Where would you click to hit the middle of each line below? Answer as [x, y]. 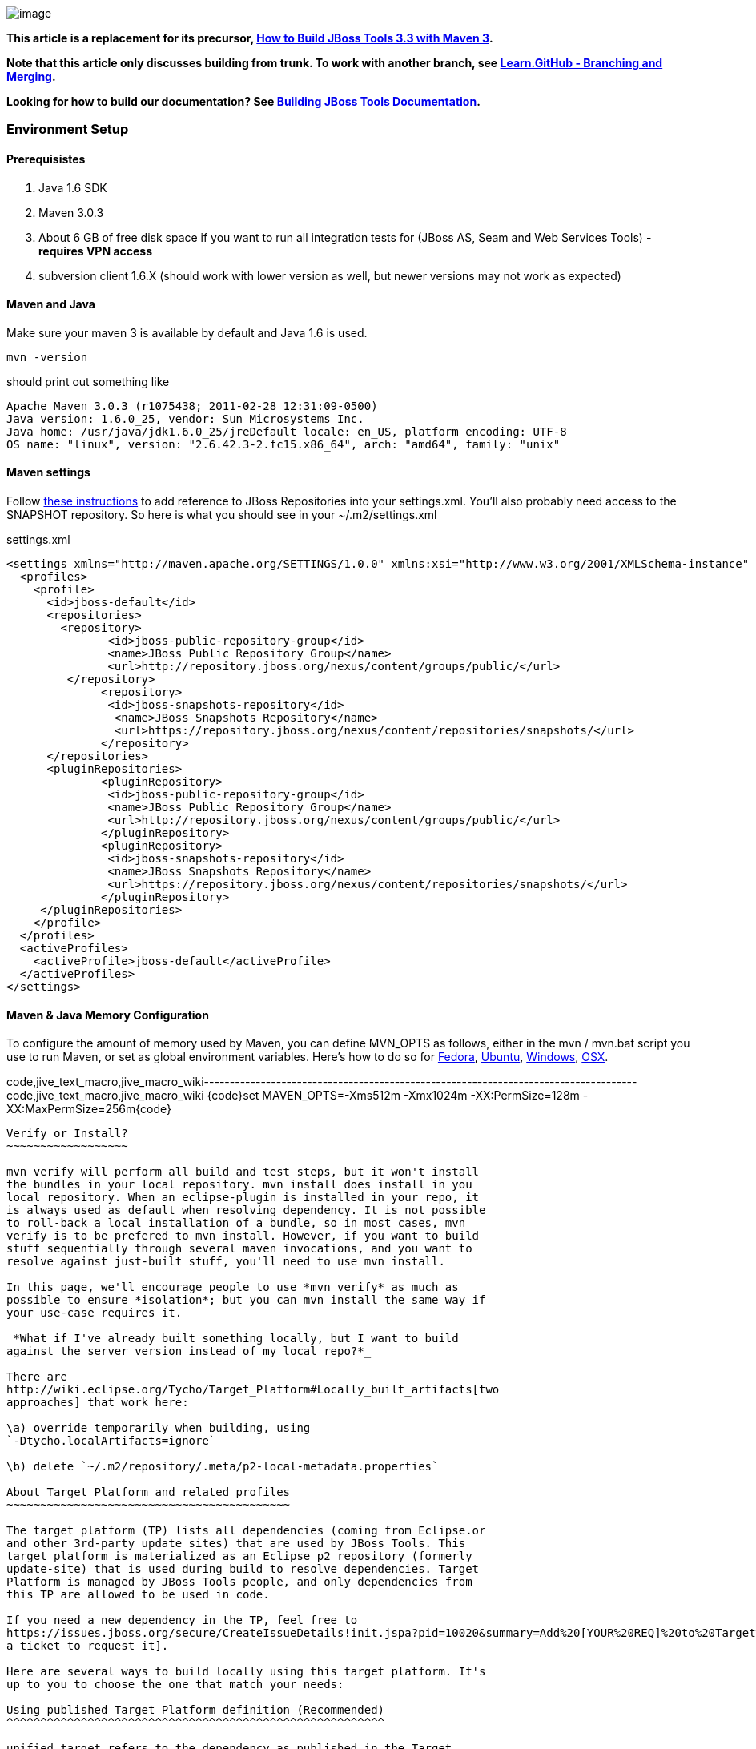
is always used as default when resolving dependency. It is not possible [246, 1210]
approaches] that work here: [98, 1403]
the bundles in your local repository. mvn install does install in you [239, 1185]
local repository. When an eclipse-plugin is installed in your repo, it [243, 1198]
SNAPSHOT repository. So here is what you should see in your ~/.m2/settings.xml [222, 515]
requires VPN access [96, 251]
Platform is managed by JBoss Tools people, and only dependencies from [239, 1582]
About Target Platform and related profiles [149, 1492]
